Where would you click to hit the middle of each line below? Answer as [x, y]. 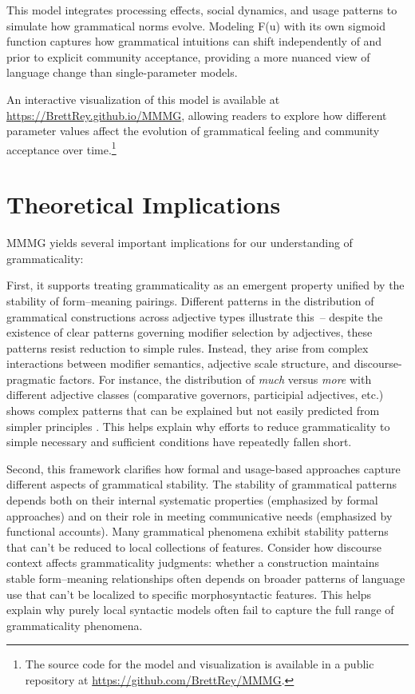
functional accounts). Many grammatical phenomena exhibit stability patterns [198, 531]
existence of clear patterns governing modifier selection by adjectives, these [190, 332]
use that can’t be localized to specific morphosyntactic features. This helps [189, 594]
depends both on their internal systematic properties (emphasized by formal [192, 500]
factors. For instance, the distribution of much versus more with [215, 379]
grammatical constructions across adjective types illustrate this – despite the [195, 316]
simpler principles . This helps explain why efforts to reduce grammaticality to [198, 426]
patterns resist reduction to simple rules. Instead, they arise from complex [188, 347]
